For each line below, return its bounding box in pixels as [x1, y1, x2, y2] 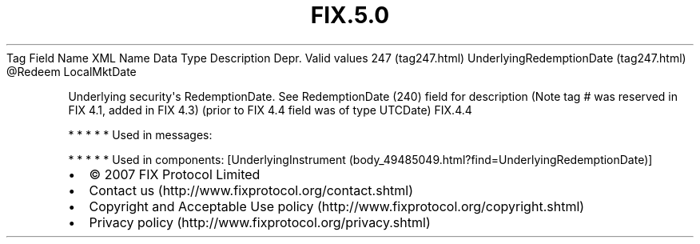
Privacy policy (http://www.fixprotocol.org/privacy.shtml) [89, 214, 431, 230]
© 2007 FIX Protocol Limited [89, 166, 261, 182]
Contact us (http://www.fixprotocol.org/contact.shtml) [89, 182, 414, 198]
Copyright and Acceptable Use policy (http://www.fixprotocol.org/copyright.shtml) [89, 198, 585, 214]
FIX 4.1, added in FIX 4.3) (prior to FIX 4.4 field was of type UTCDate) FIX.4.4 [68, 102, 472, 117]
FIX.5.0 [310, 2, 390, 29]
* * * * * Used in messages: [68, 127, 213, 142]
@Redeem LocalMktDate [6, 64, 137, 78]
